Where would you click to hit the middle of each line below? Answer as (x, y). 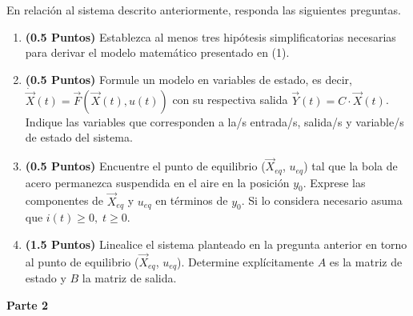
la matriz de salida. (129, 278)
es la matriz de (366, 261)
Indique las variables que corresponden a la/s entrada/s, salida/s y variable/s (215, 121)
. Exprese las (334, 182)
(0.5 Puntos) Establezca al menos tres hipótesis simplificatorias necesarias (211, 36)
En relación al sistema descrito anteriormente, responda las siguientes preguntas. (204, 10)
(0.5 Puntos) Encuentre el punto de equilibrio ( (145, 166)
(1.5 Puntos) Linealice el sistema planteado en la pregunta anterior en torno (216, 244)
